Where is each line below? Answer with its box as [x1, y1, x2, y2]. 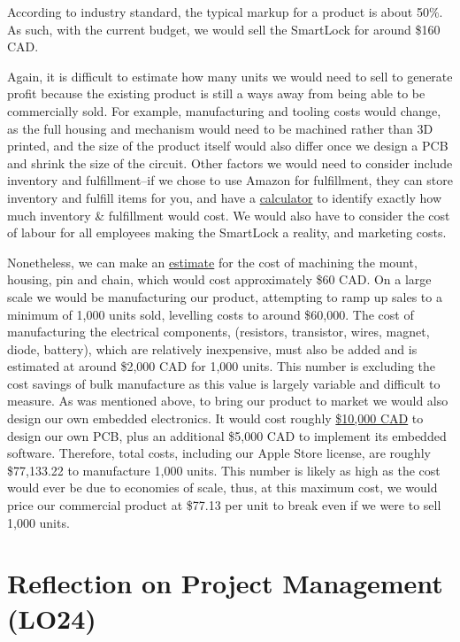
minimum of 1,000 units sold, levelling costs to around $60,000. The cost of [7, 305, 414, 323]
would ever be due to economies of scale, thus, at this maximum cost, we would [7, 478, 438, 497]
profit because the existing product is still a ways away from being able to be [7, 84, 425, 103]
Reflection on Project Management [7, 565, 443, 601]
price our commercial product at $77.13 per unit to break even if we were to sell [7, 496, 441, 514]
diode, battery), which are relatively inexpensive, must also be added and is [7, 339, 418, 358]
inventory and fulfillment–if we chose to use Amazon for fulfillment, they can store [7, 171, 453, 190]
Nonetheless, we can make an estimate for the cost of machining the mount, [7, 252, 418, 271]
